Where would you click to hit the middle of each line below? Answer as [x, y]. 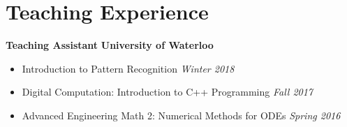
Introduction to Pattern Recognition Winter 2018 [128, 68]
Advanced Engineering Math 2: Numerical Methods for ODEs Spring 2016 [181, 115]
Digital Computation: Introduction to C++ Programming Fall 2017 [168, 92]
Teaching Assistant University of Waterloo [110, 45]
